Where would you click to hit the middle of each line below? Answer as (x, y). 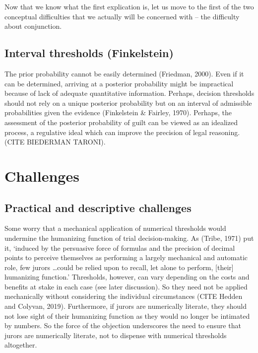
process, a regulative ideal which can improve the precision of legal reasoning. (122, 132)
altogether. (21, 345)
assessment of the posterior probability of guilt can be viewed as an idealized (121, 122)
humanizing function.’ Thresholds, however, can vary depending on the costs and (127, 277)
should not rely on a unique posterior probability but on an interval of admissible (128, 103)
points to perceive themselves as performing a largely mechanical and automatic (126, 257)
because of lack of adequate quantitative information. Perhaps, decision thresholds (129, 93)
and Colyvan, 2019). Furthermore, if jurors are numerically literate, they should (126, 306)
